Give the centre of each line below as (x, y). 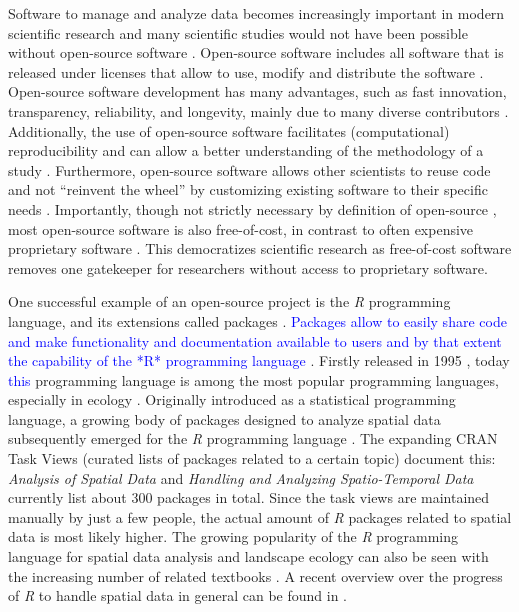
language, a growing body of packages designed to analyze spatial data (224, 418)
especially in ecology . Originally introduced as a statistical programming (232, 399)
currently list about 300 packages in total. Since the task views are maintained (249, 497)
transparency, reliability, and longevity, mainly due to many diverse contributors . (258, 110)
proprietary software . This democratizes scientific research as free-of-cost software (260, 248)
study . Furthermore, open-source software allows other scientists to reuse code (249, 169)
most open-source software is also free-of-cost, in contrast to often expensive (241, 228)
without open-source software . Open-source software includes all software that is (256, 52)
